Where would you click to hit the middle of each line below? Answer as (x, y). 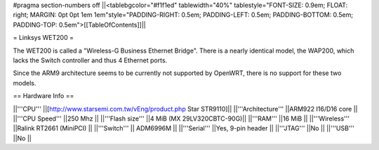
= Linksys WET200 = (43, 38)
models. (25, 83)
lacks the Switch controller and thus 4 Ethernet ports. (90, 60)
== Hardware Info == (44, 96)
